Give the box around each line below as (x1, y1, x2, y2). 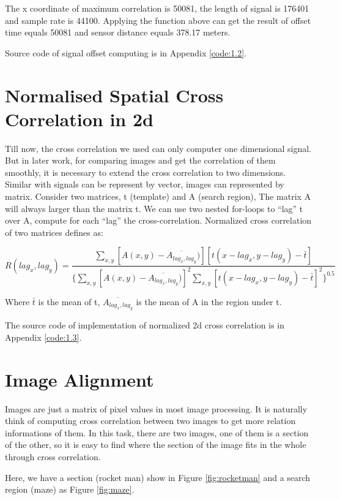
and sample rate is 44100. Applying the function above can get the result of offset (5, 13, 311, 26)
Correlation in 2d (5, 106, 153, 131)
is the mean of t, (38, 295, 100, 308)
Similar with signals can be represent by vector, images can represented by (5, 178, 284, 191)
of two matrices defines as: (5, 225, 103, 238)
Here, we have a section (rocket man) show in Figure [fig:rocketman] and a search (5, 471, 311, 483)
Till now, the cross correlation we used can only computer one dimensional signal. (5, 142, 312, 154)
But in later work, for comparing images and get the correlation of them (5, 154, 276, 167)
